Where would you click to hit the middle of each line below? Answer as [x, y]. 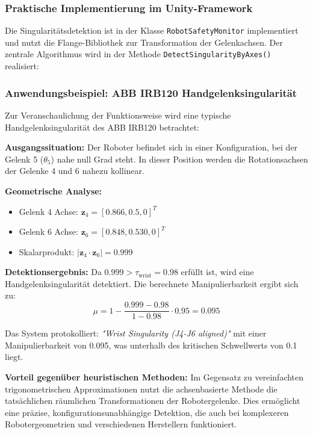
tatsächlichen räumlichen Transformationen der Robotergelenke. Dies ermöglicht [153, 401]
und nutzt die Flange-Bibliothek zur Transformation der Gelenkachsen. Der [144, 42]
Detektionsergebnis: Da [53, 272]
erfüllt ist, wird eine [217, 272]
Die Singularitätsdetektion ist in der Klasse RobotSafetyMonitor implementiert [152, 30]
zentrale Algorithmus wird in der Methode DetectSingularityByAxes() [138, 54]
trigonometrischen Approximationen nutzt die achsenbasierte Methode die [141, 389]
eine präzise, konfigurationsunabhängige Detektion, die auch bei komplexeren [147, 412]
